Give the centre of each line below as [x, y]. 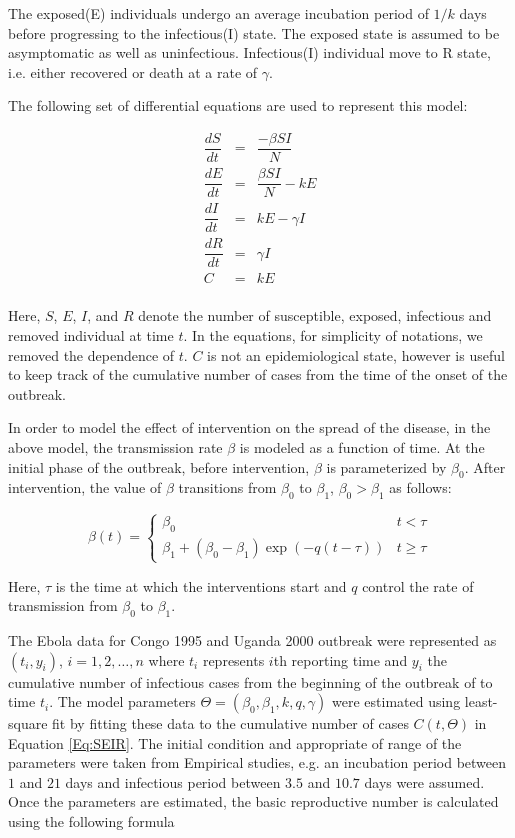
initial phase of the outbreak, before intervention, [159, 466]
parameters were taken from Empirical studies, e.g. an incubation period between [257, 762]
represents [233, 659]
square [28, 723]
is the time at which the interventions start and [201, 585]
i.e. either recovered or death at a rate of [133, 71]
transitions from [227, 487]
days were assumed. [424, 781]
